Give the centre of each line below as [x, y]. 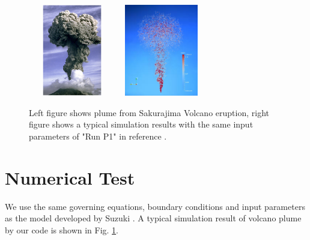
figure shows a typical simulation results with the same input [141, 124]
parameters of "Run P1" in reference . [98, 136]
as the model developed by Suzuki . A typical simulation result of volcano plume [153, 218]
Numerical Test [70, 177]
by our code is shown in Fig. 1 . [62, 229]
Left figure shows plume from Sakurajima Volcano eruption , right [149, 112]
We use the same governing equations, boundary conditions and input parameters [155, 206]
